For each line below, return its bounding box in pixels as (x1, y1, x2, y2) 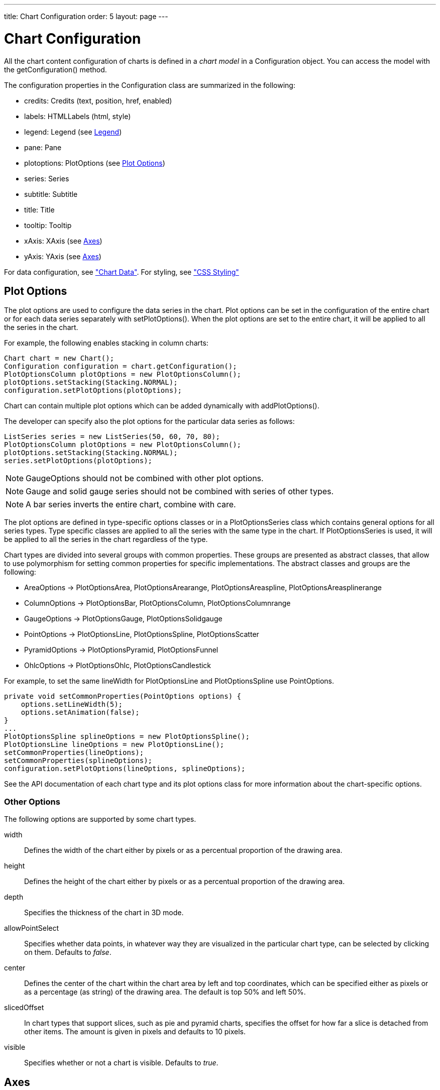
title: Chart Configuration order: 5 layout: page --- (4, 12, 168, 21)
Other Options (4, 796, 60, 807)
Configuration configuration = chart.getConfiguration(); (4, 362, 237, 371)
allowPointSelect (4, 924, 59, 933)
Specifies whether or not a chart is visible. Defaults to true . (24, 1058, 218, 1067)
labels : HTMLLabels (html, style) (24, 112, 131, 121)
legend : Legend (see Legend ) (24, 127, 122, 136)
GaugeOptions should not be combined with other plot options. (26, 473, 264, 484)
